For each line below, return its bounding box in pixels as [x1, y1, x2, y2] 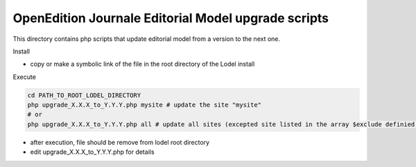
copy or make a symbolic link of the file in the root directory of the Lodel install [30, 60, 255, 69]
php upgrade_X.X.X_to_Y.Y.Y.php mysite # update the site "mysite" [27, 101, 262, 109]
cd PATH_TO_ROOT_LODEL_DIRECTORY [27, 91, 141, 99]
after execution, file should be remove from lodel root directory [30, 138, 210, 146]
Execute [12, 73, 36, 81]
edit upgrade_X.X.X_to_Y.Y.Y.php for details [30, 148, 155, 156]
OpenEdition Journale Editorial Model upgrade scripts [12, 10, 329, 26]
